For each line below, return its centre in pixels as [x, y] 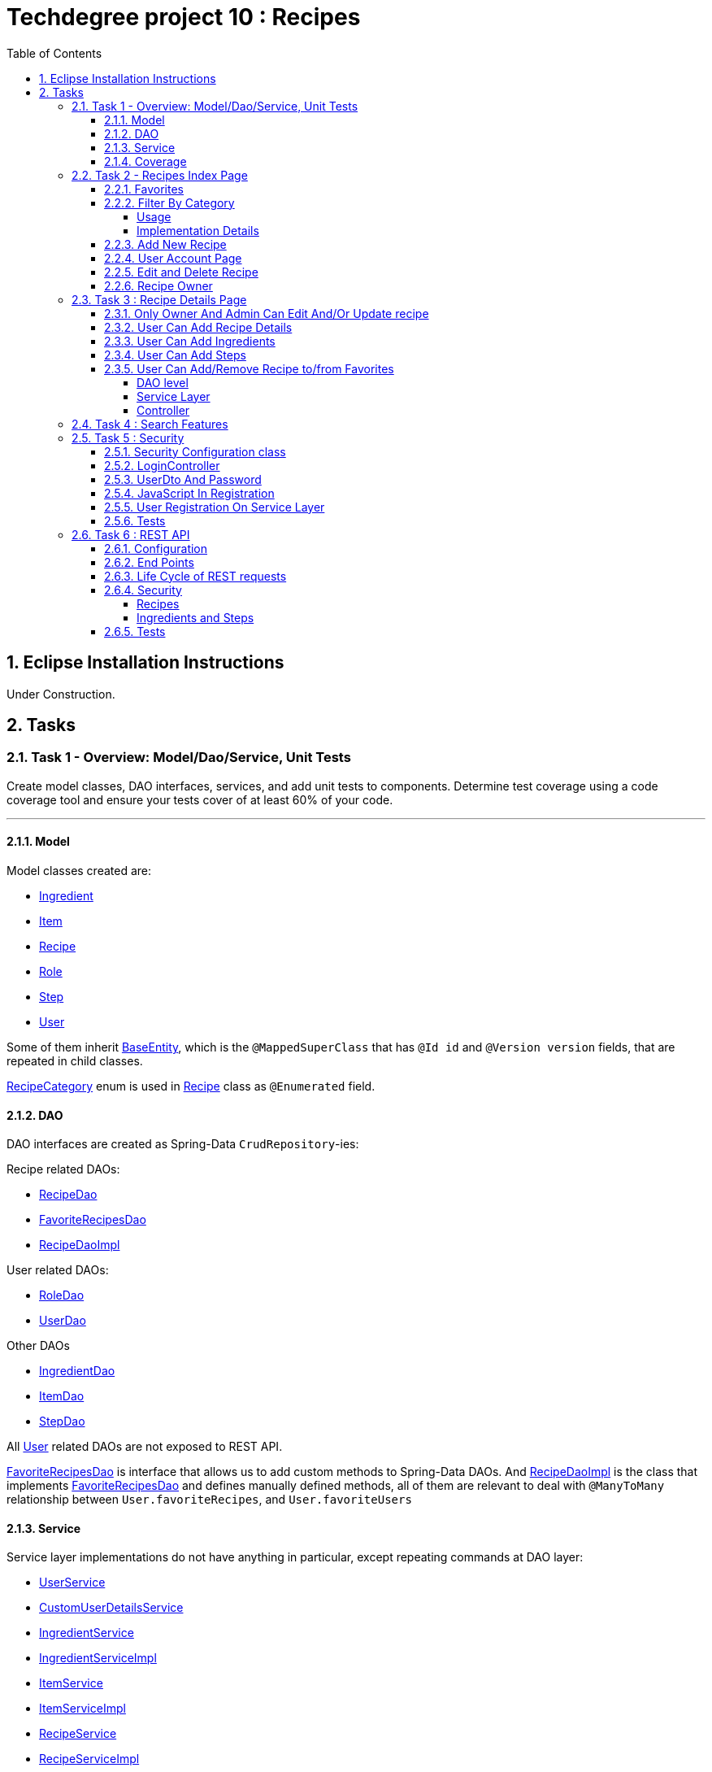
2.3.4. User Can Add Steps [175, 355]
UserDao [63, 1321]
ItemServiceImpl [82, 1709]
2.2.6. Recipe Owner [158, 285]
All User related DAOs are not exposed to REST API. [145, 1447]
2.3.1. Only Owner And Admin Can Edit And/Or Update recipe [267, 313]
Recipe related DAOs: [63, 1169]
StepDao [62, 1422]
